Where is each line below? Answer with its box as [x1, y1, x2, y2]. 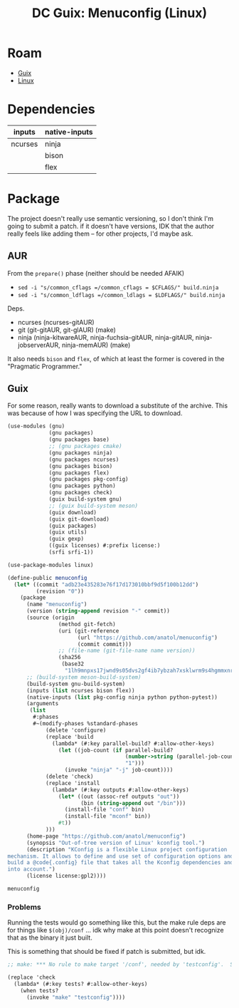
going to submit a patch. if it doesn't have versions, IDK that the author [7, 222, 215, 230]
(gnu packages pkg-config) [48, 476, 129, 483]
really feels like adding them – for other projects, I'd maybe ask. [7, 229, 193, 238]
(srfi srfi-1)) [48, 549, 94, 556]
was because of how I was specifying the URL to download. [7, 409, 183, 417]
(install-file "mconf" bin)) [64, 813, 152, 820]
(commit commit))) [77, 640, 132, 648]
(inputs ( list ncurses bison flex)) [26, 687, 135, 694]
